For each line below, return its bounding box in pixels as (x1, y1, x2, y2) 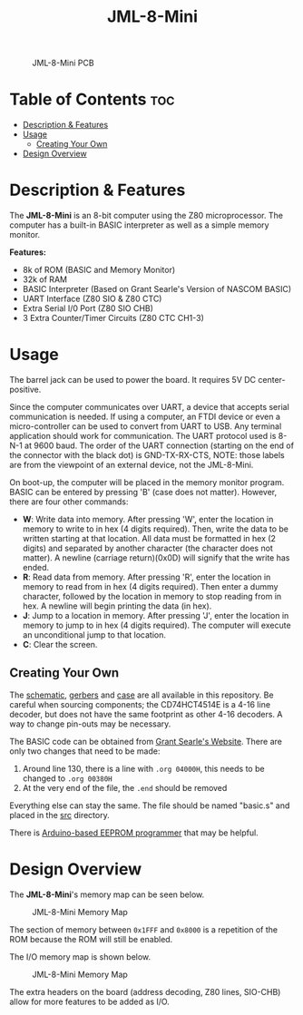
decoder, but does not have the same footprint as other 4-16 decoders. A (9, 708, 283, 719)
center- (258, 375, 286, 385)
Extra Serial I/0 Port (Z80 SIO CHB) (22, 303, 154, 314)
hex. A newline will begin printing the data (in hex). (22, 600, 212, 611)
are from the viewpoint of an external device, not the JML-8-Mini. (9, 460, 254, 470)
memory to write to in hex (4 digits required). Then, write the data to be (22, 523, 288, 534)
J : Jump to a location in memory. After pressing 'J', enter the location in (22, 610, 289, 620)
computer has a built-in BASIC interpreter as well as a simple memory (9, 220, 269, 230)
